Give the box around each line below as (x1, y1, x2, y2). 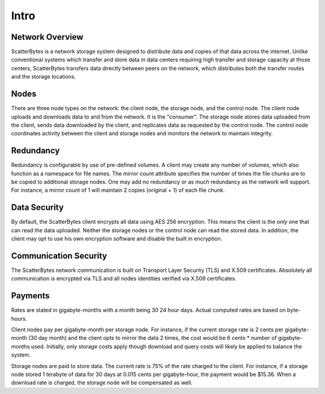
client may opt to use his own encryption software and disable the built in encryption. (11, 235, 223, 242)
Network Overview (11, 32, 84, 42)
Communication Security (11, 250, 108, 261)
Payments (11, 291, 50, 301)
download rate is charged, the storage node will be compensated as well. (11, 379, 193, 386)
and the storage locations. (11, 73, 76, 81)
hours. (11, 315, 27, 322)
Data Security (11, 202, 64, 213)
